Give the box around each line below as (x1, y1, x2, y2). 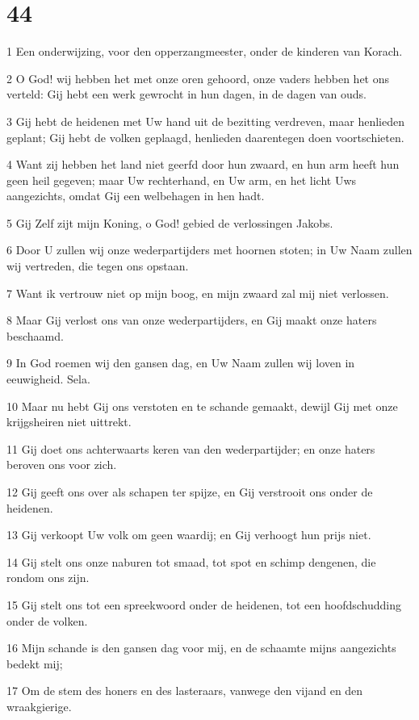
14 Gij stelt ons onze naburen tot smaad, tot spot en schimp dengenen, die (6, 553, 376, 570)
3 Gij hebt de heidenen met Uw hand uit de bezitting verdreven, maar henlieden (6, 112, 404, 129)
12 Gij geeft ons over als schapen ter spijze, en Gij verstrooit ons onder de (6, 483, 373, 500)
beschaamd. (6, 327, 64, 344)
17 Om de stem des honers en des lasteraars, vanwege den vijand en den (6, 682, 363, 699)
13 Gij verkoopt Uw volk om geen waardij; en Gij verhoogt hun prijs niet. (6, 526, 371, 543)
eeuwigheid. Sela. (6, 370, 90, 387)
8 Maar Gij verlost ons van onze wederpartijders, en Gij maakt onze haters (6, 312, 377, 329)
